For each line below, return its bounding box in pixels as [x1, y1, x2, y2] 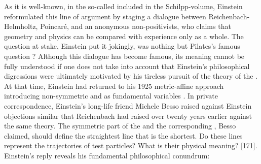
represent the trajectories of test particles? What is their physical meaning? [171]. [4, 140, 257, 151]
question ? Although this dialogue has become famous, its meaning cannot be [4, 50, 245, 61]
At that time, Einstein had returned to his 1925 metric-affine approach [4, 80, 224, 91]
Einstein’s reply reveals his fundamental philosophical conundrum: [4, 150, 210, 160]
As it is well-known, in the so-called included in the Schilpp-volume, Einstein [4, 1, 243, 11]
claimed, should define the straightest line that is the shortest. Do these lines [4, 130, 243, 141]
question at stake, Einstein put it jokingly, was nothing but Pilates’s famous [4, 41, 240, 51]
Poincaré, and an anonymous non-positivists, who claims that [40, 21, 231, 31]
